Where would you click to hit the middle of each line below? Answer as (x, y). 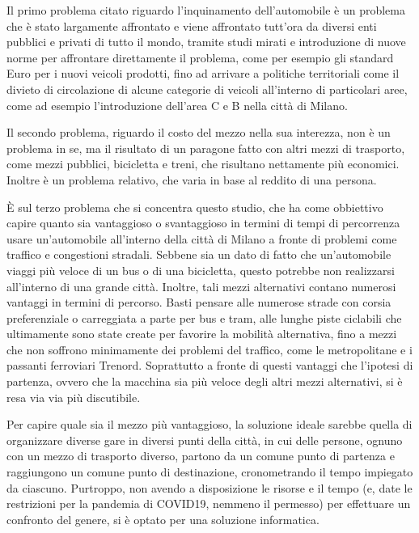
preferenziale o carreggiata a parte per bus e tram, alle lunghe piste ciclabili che (204, 317)
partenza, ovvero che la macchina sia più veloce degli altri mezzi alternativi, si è (205, 381)
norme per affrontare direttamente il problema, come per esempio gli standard (200, 57)
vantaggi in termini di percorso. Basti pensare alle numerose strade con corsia (199, 302)
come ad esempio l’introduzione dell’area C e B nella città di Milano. (177, 105)
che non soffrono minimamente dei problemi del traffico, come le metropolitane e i (209, 349)
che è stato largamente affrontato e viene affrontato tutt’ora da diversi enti (192, 25)
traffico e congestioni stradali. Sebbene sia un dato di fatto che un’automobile (199, 254)
